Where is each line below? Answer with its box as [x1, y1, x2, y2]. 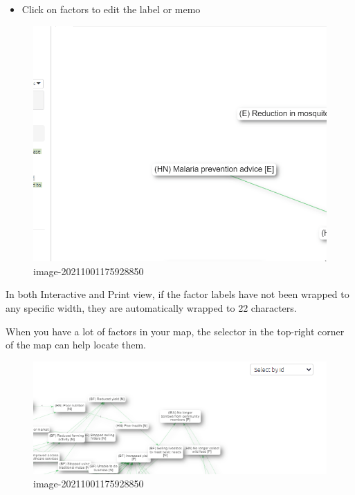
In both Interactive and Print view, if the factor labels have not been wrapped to [6, 287, 349, 301]
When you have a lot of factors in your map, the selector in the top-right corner [6, 324, 345, 338]
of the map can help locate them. [6, 337, 146, 352]
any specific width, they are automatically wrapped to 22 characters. [6, 300, 297, 315]
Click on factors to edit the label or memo [21, 2, 201, 16]
